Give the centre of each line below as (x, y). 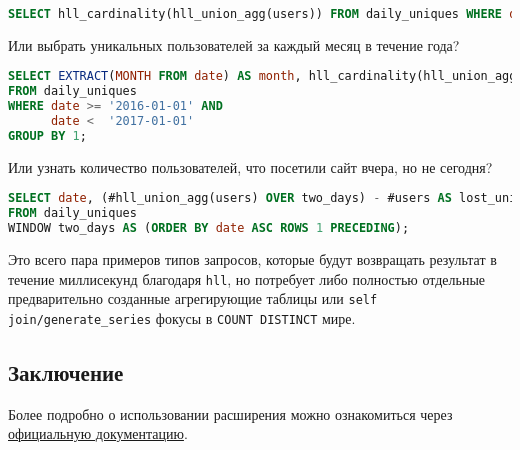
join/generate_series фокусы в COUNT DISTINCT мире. (182, 317)
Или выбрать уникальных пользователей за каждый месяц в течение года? (234, 44)
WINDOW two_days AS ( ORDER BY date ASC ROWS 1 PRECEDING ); (209, 228)
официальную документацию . (98, 433)
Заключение (66, 372)
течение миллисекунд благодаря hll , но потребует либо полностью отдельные (247, 278)
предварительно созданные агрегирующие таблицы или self (193, 298)
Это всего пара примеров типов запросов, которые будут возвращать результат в (252, 259)
